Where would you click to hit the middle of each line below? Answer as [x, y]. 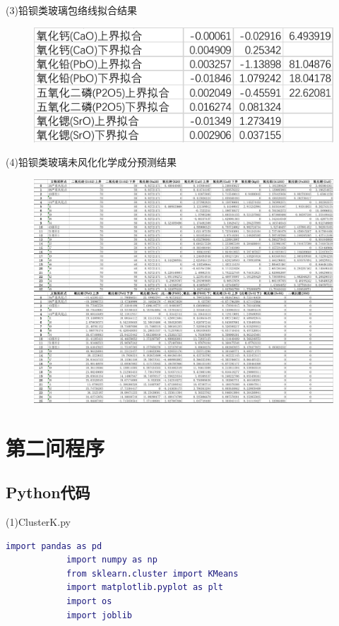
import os [89, 601]
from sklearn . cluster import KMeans [152, 573]
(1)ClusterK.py [38, 521]
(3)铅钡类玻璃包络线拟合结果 [71, 10]
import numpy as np [112, 560]
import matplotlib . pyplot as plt [144, 588]
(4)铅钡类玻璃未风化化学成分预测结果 [91, 162]
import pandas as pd [54, 546]
